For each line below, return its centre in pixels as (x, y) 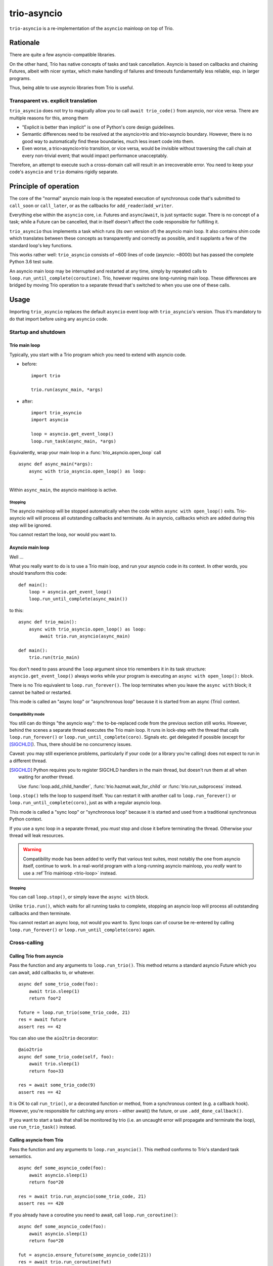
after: (28, 401)
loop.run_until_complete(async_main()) (78, 599)
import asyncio (50, 420)
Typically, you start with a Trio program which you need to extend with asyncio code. (98, 354)
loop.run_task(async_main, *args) (74, 441)
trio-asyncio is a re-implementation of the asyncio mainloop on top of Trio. (92, 28)
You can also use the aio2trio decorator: (54, 1038)
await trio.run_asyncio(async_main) (85, 636)
